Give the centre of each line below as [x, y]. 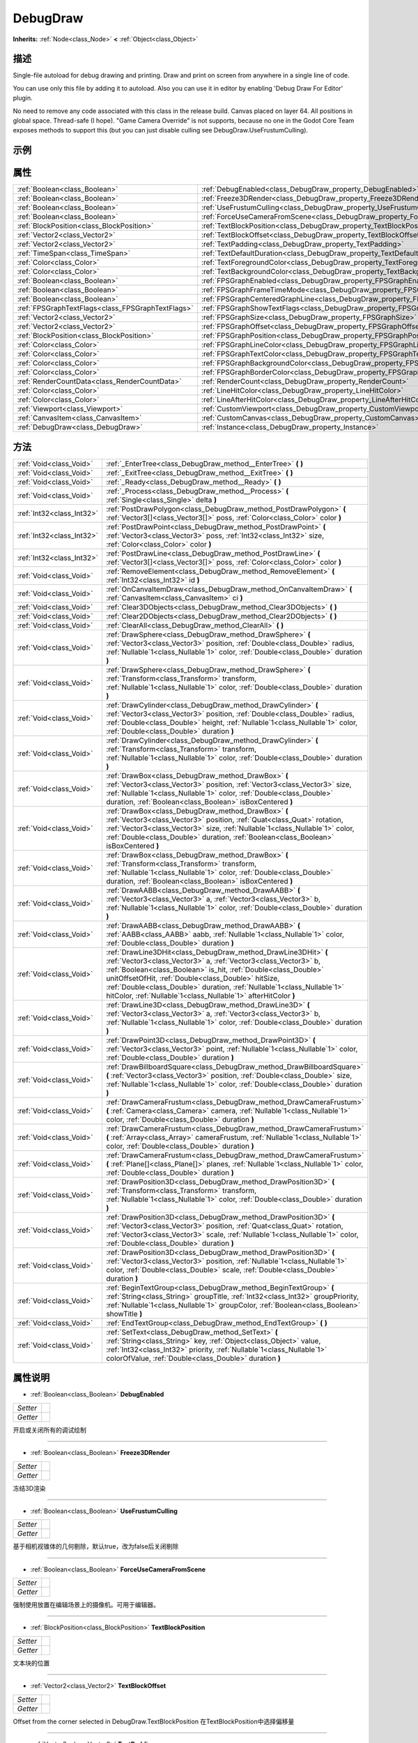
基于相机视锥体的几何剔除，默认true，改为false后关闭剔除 [96, 1546]
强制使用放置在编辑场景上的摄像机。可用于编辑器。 [86, 1605]
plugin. [23, 98]
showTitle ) [124, 1314]
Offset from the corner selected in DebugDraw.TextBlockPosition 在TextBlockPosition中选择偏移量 [154, 1721]
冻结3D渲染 [29, 1488]
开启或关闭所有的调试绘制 [49, 1430]
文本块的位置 [31, 1663]
